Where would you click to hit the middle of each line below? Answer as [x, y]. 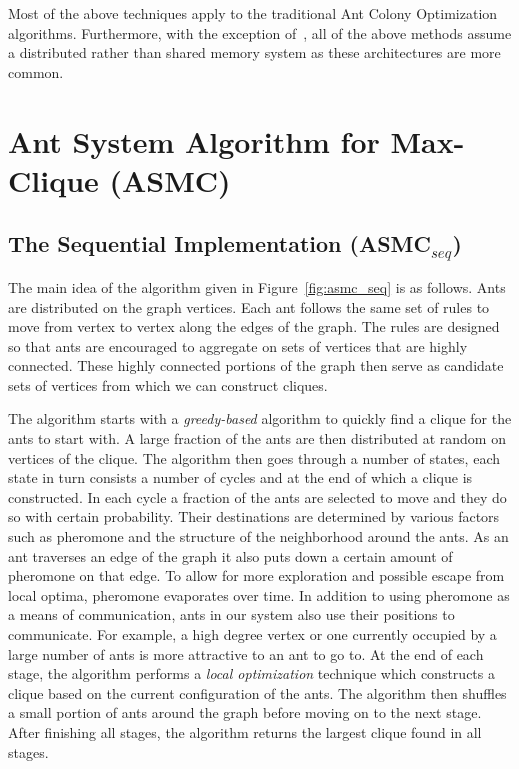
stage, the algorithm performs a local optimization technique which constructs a [251, 673]
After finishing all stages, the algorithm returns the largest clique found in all [245, 731]
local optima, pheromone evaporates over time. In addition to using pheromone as [259, 594]
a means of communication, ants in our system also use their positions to [231, 614]
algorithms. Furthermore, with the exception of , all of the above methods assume [260, 32]
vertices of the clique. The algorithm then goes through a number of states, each [254, 457]
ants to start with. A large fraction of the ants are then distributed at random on [257, 438]
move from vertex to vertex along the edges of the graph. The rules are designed [254, 326]
